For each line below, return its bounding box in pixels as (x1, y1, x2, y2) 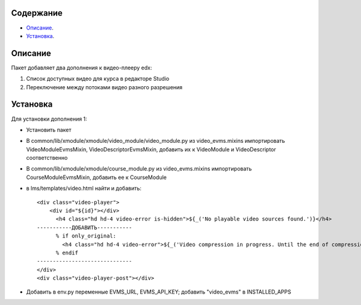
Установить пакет (26, 126, 72, 133)
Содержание (11, 8, 63, 18)
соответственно (26, 154, 68, 162)
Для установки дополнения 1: (11, 115, 87, 122)
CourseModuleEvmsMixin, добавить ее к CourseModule (26, 174, 167, 181)
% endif (55, 249, 78, 256)
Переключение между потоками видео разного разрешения (26, 83, 183, 90)
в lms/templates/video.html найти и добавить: (26, 184, 141, 192)
